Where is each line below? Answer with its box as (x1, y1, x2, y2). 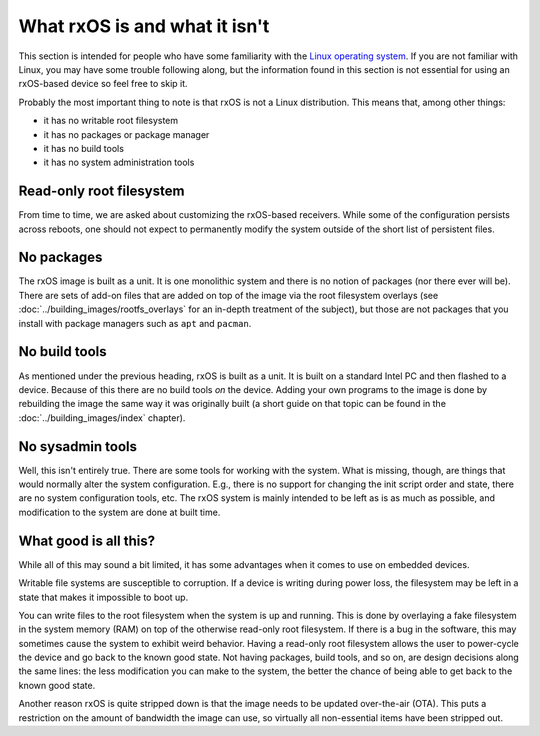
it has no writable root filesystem (43, 115, 179, 127)
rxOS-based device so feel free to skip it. (18, 78, 189, 90)
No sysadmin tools (18, 438, 138, 455)
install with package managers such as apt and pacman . (18, 317, 252, 329)
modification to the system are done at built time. (18, 506, 221, 518)
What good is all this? (18, 532, 155, 549)
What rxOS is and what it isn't (18, 15, 270, 37)
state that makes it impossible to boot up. (18, 591, 189, 603)
